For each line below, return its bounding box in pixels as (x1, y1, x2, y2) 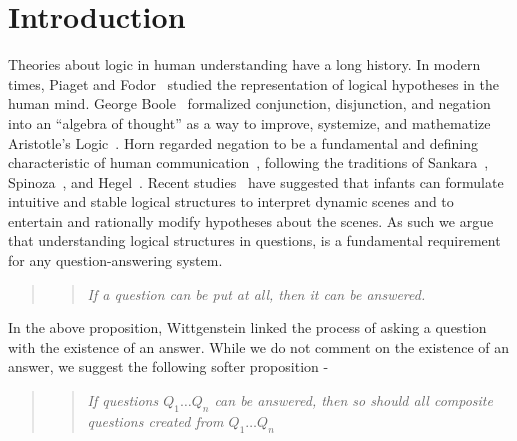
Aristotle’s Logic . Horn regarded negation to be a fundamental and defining (8, 132, 478, 153)
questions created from (87, 410, 224, 431)
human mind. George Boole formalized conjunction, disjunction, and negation (8, 93, 491, 114)
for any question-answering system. (8, 250, 223, 271)
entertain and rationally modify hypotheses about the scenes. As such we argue (8, 210, 494, 231)
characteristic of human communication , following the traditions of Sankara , (8, 152, 489, 173)
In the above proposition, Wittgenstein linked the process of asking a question (8, 317, 487, 338)
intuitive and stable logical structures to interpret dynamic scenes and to (8, 191, 454, 212)
